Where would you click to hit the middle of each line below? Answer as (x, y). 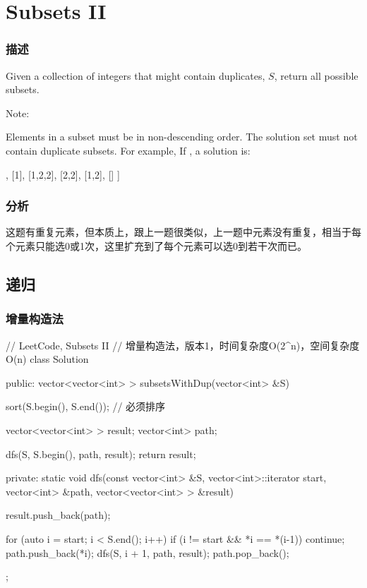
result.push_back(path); (58, 515)
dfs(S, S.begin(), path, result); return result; (101, 454)
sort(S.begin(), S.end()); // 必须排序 (86, 406)
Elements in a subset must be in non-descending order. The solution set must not (182, 137)
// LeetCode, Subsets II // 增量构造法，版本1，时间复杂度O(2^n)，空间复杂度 (183, 345)
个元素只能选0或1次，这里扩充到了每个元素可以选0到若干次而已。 (156, 245)
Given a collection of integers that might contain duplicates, (136, 75)
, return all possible (316, 75)
